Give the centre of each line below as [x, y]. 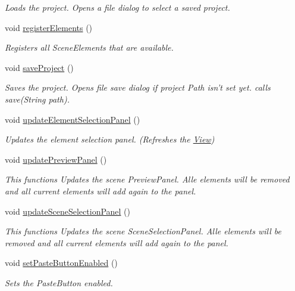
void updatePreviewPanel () [56, 159]
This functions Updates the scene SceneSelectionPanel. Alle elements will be [143, 231]
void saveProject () [39, 67]
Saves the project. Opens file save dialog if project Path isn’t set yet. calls [138, 87]
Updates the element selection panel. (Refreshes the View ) [110, 139]
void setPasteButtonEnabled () [61, 263]
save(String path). [37, 99]
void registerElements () [49, 27]
